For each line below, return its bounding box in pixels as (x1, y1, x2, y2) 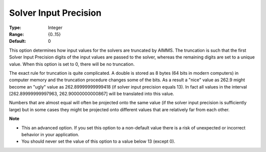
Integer (48, 25, 63, 30)
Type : (9, 25, 22, 30)
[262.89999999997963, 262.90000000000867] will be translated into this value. (9, 91, 174, 97)
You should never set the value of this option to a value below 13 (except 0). (21, 138, 175, 145)
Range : (9, 31, 24, 37)
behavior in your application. (21, 132, 80, 138)
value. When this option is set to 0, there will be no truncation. (9, 61, 135, 67)
